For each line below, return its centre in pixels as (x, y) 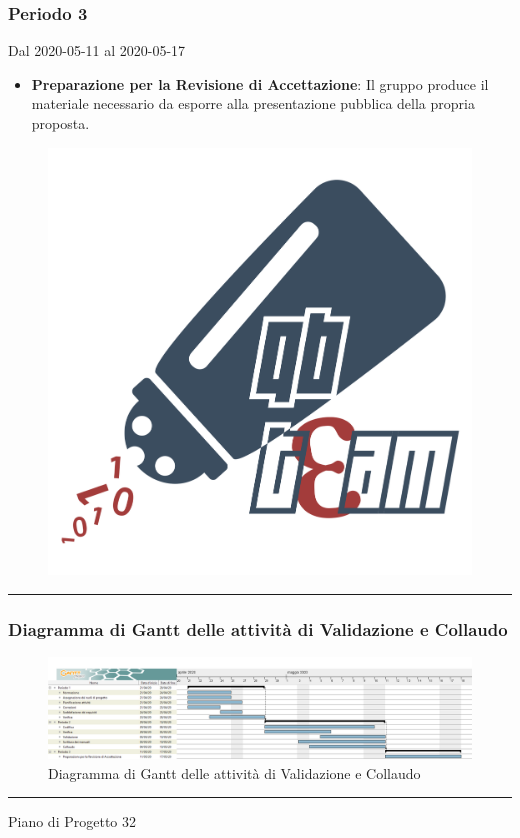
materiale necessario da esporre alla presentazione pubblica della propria (253, 103)
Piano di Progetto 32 (72, 821)
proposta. (60, 123)
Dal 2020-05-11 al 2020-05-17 (97, 50)
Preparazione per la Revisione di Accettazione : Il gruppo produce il (260, 83)
